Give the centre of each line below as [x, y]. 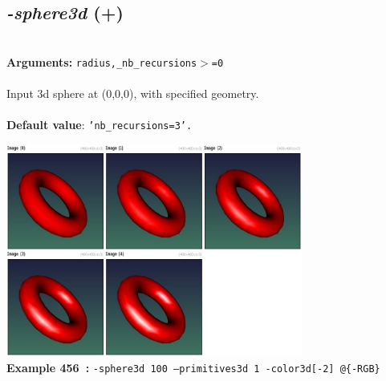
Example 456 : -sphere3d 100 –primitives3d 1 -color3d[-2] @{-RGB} [193, 368]
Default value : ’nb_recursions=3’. [100, 125]
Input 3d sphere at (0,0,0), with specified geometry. [133, 93]
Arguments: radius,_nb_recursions [102, 61]
